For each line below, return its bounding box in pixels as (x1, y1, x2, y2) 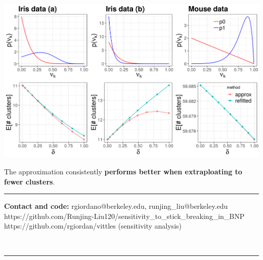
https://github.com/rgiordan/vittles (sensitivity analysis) (4, 220, 182, 231)
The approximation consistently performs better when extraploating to (4, 166, 242, 177)
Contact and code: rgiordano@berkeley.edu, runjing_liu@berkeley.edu (4, 201, 228, 211)
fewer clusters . (4, 176, 55, 187)
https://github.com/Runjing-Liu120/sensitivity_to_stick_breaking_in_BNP (4, 210, 245, 221)
